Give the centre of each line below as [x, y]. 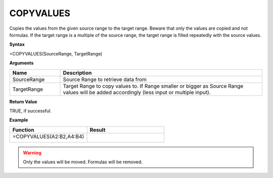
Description [77, 73]
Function [23, 130]
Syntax [17, 44]
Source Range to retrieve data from [105, 79]
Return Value [23, 101]
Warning [32, 153]
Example [19, 120]
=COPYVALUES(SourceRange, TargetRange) [56, 53]
